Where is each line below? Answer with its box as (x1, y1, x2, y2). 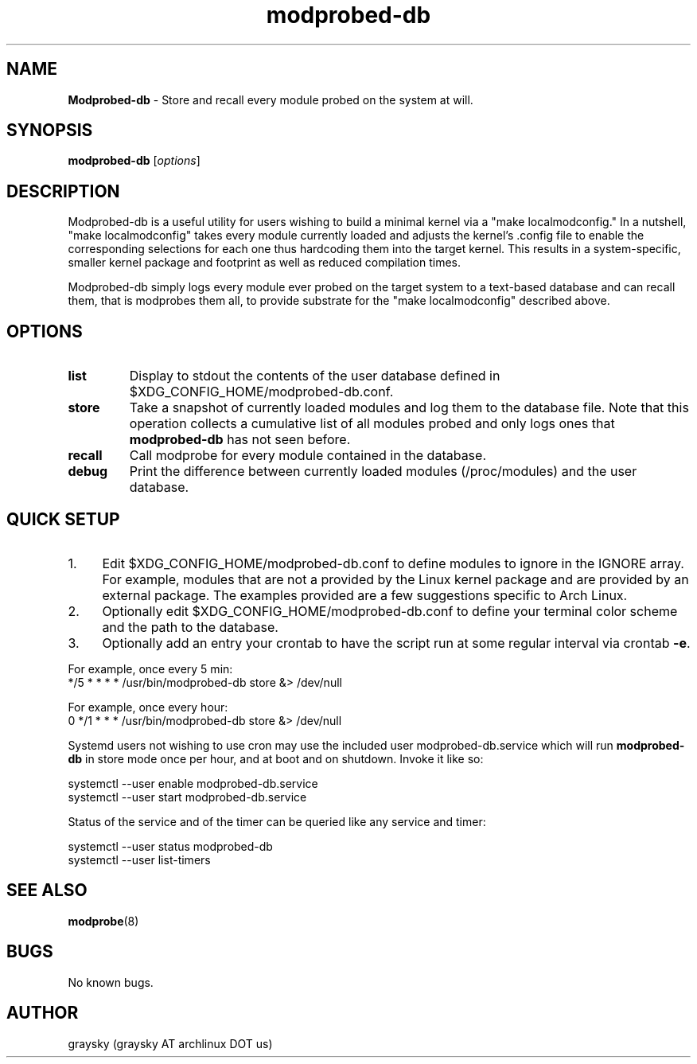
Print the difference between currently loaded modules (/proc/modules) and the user (129, 463, 637, 480)
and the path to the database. (102, 618, 278, 635)
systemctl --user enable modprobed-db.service (68, 776, 318, 790)
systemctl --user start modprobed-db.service (68, 789, 307, 804)
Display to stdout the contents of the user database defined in (129, 368, 500, 384)
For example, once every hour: (68, 700, 228, 714)
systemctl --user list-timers (68, 852, 211, 867)
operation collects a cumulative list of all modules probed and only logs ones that (129, 415, 615, 432)
